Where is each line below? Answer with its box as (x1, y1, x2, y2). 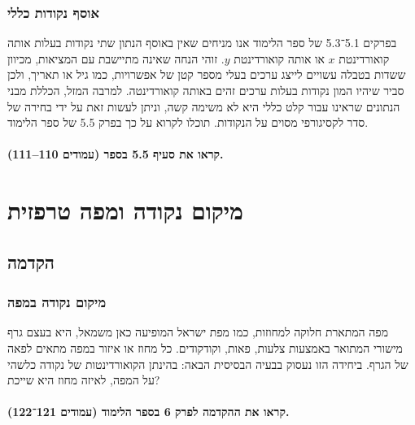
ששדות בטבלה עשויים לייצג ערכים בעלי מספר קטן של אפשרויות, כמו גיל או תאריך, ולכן (7, 66, 406, 83)
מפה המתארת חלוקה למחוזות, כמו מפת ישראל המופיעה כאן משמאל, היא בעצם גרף (7, 323, 388, 340)
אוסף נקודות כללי (7, 2, 99, 22)
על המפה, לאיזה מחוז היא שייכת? (7, 371, 160, 388)
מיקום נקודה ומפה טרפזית (7, 193, 243, 227)
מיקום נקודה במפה (7, 292, 107, 312)
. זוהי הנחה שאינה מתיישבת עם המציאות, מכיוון (7, 50, 225, 67)
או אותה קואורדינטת (234, 50, 325, 67)
